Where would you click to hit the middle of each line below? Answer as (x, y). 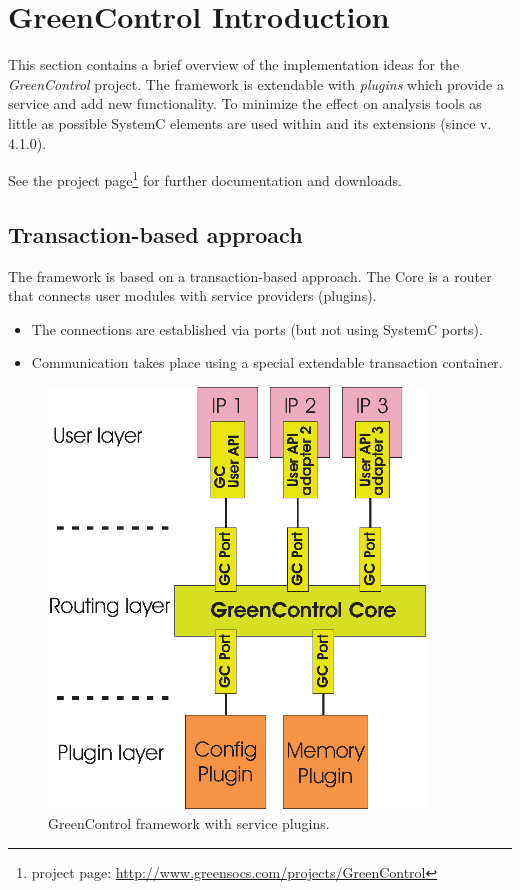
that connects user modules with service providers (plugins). (192, 295)
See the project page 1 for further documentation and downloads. (205, 178)
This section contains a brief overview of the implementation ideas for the (234, 64)
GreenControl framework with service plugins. (189, 823)
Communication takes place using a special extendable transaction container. (267, 362)
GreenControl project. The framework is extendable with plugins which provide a (256, 83)
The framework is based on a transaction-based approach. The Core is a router (250, 275)
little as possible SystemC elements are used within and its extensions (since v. (250, 122)
